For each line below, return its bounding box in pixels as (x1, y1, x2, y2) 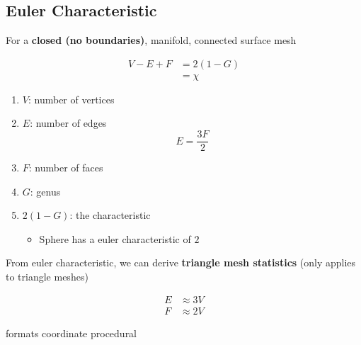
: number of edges (30, 115, 107, 130)
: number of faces (28, 160, 103, 175)
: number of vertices (28, 91, 115, 106)
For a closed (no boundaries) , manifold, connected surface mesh (6, 33, 297, 47)
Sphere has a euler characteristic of (39, 231, 191, 246)
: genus (30, 183, 61, 198)
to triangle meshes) (6, 269, 88, 284)
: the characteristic (69, 208, 151, 222)
